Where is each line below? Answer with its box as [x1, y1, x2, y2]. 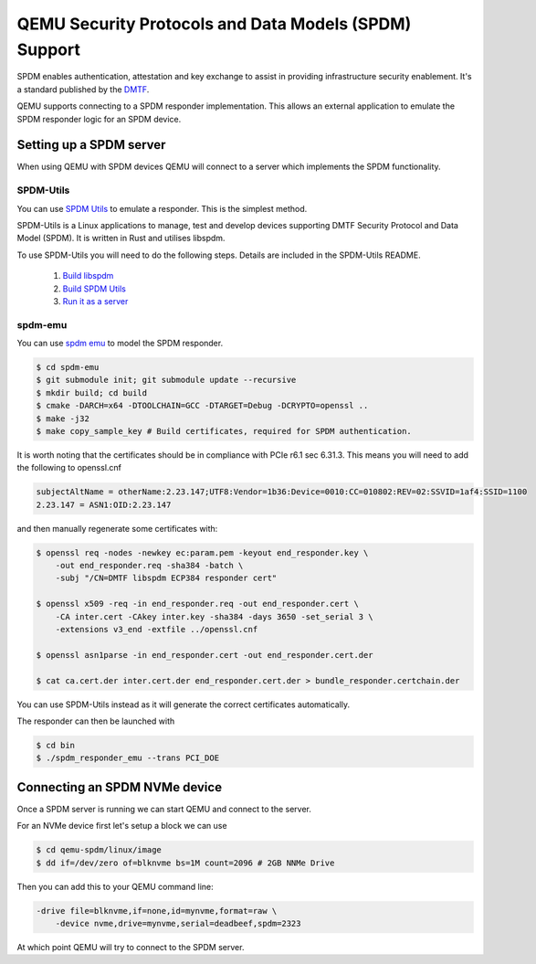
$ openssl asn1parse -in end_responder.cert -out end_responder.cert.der [36, 650, 373, 660]
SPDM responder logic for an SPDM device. [16, 113, 182, 124]
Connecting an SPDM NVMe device [16, 779, 223, 795]
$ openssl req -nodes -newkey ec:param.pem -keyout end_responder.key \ [36, 547, 369, 557]
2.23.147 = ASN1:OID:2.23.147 [36, 499, 172, 510]
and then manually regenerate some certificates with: [16, 523, 218, 534]
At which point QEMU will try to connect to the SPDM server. [16, 941, 245, 952]
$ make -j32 [36, 413, 90, 424]
